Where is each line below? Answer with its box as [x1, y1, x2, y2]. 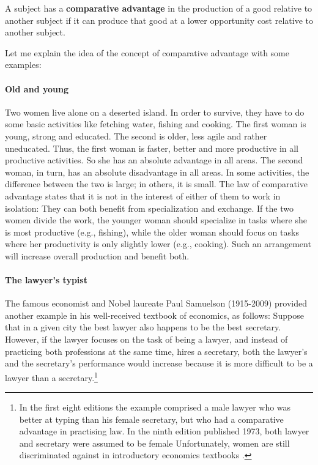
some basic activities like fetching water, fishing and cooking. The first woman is [5, 117, 306, 130]
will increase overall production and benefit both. [5, 249, 190, 262]
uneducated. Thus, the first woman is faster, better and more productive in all [5, 141, 299, 154]
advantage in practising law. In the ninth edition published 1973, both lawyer [19, 425, 309, 437]
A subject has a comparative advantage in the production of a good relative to [5, 2, 312, 14]
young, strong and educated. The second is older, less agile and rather [5, 129, 267, 142]
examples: [5, 58, 42, 71]
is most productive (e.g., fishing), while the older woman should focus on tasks [5, 225, 299, 238]
